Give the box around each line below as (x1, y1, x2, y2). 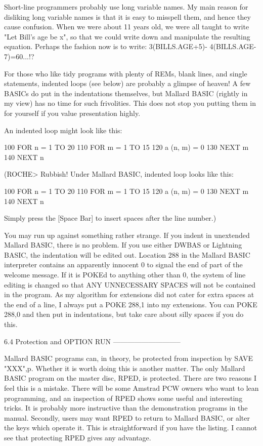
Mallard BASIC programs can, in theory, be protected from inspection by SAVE (4, 353, 253, 363)
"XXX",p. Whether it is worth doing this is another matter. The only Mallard (4, 362, 245, 373)
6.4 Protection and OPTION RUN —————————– (4, 336, 181, 346)
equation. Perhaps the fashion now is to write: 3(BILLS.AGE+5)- (4, 41, 207, 52)
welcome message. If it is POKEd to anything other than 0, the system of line (4, 269, 246, 280)
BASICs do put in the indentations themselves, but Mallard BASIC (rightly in (4, 88, 248, 98)
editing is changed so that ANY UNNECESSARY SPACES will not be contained (4, 279, 255, 290)
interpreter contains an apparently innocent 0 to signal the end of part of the (4, 259, 243, 270)
